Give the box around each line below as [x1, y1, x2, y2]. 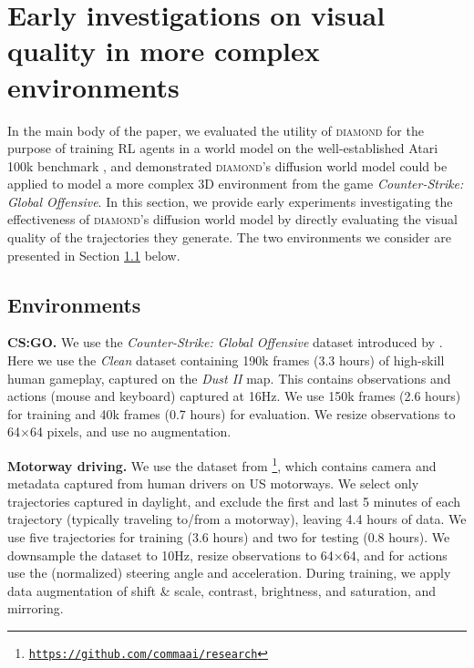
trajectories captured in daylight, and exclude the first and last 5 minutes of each [7, 491, 461, 510]
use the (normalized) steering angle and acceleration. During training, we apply [7, 563, 451, 582]
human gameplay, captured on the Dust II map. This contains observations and [7, 368, 451, 387]
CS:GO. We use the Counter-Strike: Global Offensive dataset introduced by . [7, 333, 443, 352]
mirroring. [7, 599, 64, 618]
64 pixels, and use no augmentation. [29, 422, 232, 441]
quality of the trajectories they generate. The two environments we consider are [7, 228, 451, 247]
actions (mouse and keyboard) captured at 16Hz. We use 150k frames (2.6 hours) [7, 386, 461, 406]
